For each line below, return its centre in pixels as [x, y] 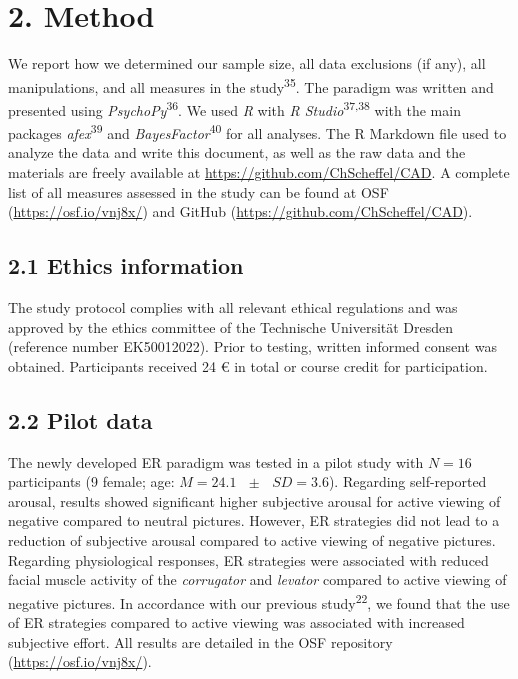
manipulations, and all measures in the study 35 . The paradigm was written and [251, 85]
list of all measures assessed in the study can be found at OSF [198, 191]
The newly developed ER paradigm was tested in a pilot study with [216, 461]
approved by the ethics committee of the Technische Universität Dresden [231, 326]
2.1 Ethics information [126, 265]
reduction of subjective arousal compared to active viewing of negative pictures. [252, 540]
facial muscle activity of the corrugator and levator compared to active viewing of [257, 579]
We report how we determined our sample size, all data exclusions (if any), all [247, 63]
